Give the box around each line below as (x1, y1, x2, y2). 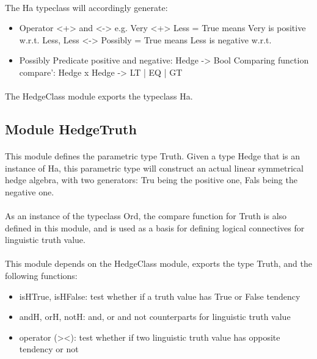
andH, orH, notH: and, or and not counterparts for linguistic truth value (19, 310, 291, 323)
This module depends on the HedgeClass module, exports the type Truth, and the (5, 257, 312, 270)
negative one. (5, 185, 54, 198)
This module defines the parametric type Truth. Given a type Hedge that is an (5, 150, 301, 162)
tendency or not (19, 343, 79, 355)
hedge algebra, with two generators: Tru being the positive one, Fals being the (5, 173, 297, 186)
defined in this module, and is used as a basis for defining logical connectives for (5, 221, 305, 234)
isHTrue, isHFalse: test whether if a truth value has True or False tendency (19, 289, 301, 302)
